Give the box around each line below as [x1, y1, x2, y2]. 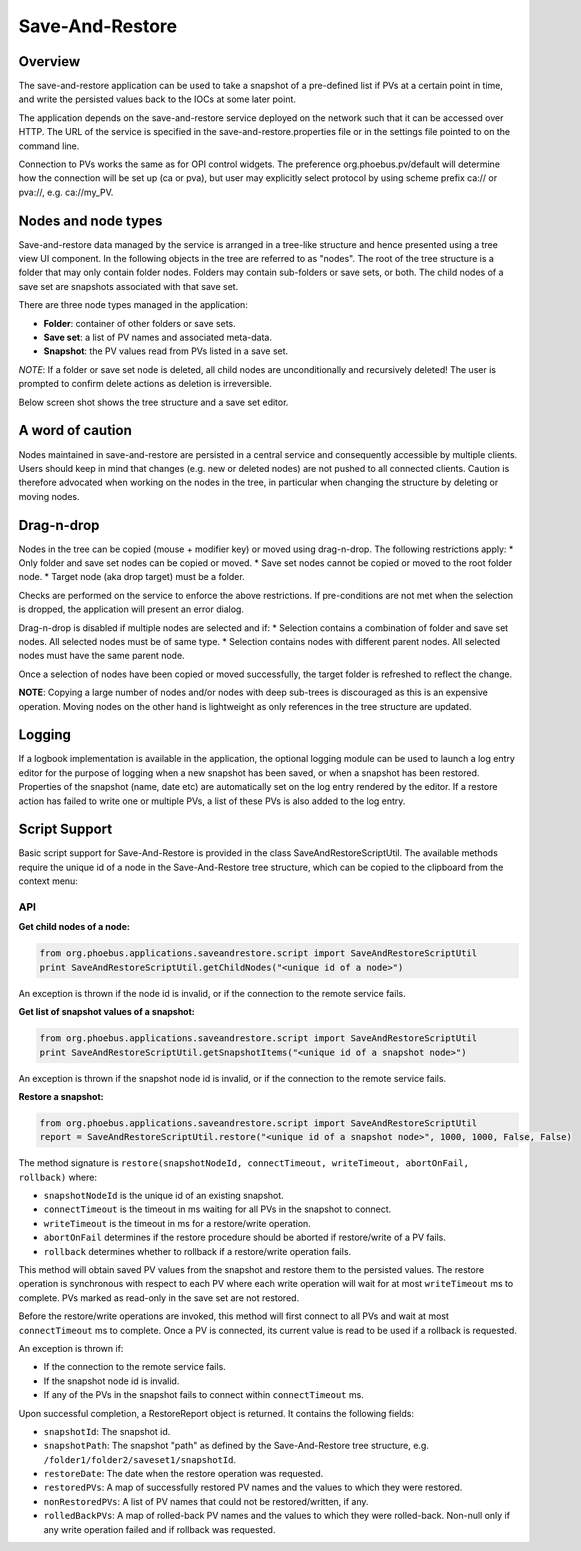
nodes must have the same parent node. [18, 650, 185, 662]
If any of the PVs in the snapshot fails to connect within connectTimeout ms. [43, 1389, 364, 1401]
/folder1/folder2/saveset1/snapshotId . [43, 1453, 237, 1465]
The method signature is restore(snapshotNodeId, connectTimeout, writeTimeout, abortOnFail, [18, 1157, 470, 1169]
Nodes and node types [18, 212, 163, 229]
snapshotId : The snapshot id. [43, 1425, 171, 1437]
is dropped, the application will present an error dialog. [18, 603, 245, 615]
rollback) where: [18, 1171, 97, 1183]
